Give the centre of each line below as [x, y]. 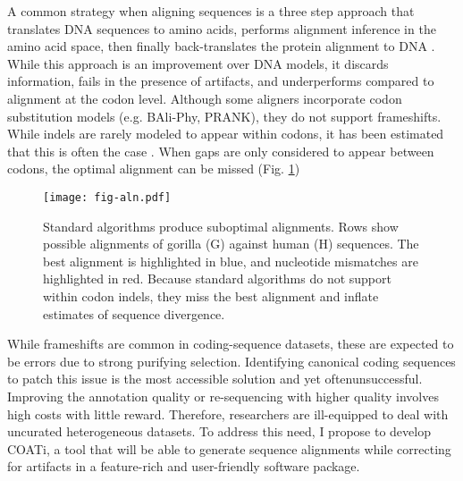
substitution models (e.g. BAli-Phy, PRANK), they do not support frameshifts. [224, 116]
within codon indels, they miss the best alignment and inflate [211, 295]
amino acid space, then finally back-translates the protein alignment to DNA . [221, 46]
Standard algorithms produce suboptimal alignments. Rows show [221, 226]
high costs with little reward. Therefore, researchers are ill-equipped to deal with [228, 413]
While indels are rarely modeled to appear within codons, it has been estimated [226, 134]
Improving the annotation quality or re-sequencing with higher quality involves [223, 396]
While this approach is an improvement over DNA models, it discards [198, 63]
